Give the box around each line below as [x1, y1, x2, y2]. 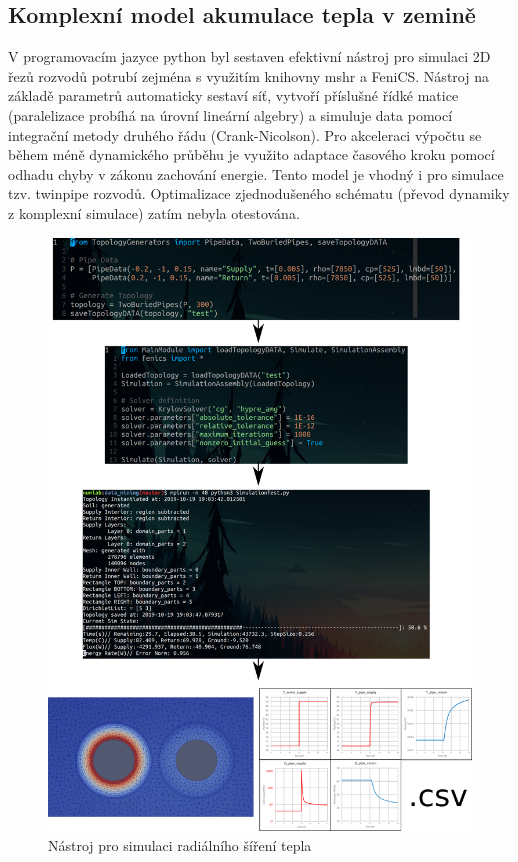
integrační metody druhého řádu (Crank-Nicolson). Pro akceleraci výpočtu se [8, 124, 482, 145]
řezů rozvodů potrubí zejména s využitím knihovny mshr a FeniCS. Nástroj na [8, 65, 489, 86]
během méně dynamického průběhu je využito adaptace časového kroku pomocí [8, 144, 495, 165]
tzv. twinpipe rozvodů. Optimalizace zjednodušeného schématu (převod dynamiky [8, 183, 510, 204]
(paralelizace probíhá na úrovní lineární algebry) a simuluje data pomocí [8, 104, 453, 125]
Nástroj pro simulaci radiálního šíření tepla [48, 835, 312, 856]
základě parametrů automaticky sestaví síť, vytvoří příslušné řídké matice [8, 85, 459, 106]
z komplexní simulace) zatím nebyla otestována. [8, 202, 300, 223]
